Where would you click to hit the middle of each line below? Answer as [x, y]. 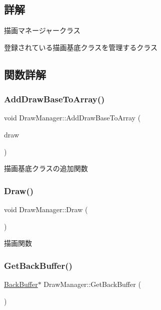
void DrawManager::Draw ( [46, 209]
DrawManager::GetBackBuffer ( [92, 284]
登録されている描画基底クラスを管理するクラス [81, 47]
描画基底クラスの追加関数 [46, 168]
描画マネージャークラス [42, 30]
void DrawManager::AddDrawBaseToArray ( [72, 118]
